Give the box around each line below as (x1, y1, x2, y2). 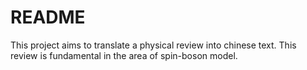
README (10, 6, 86, 29)
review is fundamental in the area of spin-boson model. (10, 49, 238, 61)
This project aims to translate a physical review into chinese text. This (10, 39, 297, 51)
